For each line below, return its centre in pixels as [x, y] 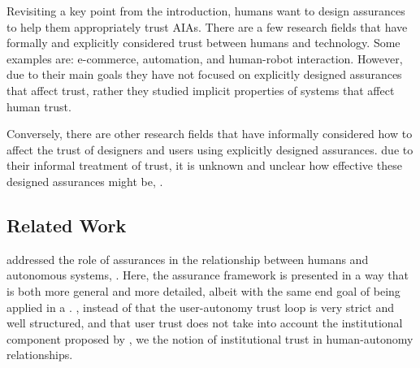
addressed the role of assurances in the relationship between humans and [188, 259]
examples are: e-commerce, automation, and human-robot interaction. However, [205, 58]
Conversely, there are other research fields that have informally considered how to [210, 134]
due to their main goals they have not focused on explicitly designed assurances [204, 74]
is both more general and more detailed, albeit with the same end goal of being [204, 290]
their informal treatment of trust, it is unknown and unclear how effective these [204, 165]
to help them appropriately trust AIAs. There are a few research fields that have [207, 26]
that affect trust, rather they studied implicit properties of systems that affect [201, 90]
